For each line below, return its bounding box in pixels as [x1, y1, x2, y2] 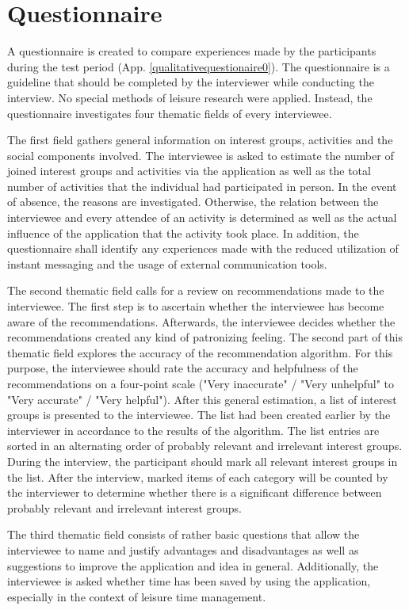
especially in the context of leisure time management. [7, 588, 266, 604]
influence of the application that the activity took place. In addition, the [7, 224, 359, 241]
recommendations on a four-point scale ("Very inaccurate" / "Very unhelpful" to [7, 376, 394, 391]
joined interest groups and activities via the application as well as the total [7, 162, 371, 179]
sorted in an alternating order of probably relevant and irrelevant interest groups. [7, 437, 403, 454]
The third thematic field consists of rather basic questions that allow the [7, 526, 360, 543]
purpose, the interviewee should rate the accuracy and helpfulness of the [7, 360, 358, 376]
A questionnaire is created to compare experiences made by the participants [7, 43, 377, 59]
